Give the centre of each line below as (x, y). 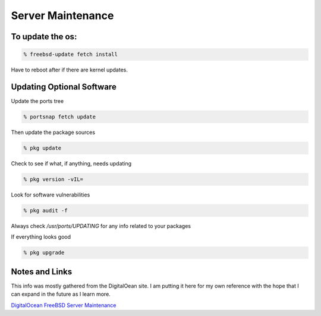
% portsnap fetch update (60, 117)
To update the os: (44, 37)
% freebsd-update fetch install (71, 54)
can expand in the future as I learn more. (61, 294)
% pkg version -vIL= (53, 179)
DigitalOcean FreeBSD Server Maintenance (64, 305)
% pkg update (43, 148)
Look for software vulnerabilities (51, 195)
